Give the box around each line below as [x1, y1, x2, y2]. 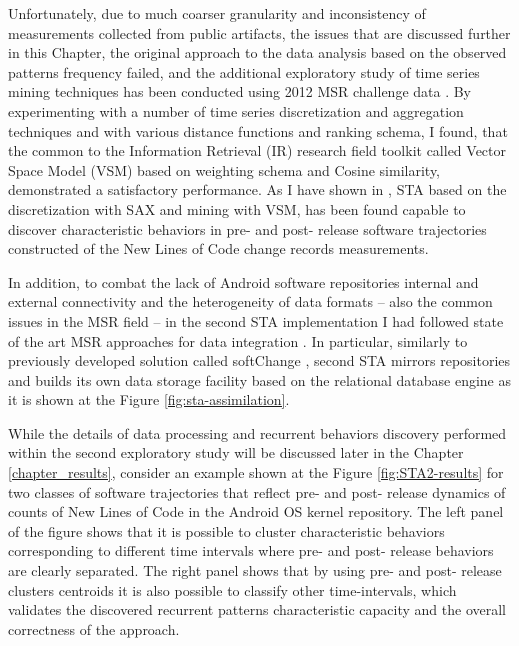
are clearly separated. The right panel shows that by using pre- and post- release [8, 560, 502, 581]
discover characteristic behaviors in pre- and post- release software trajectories [8, 218, 487, 239]
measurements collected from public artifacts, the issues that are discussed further [8, 22, 511, 43]
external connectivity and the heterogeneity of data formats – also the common [8, 291, 493, 312]
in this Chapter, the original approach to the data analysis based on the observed [8, 42, 507, 63]
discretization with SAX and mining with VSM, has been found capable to [8, 198, 466, 219]
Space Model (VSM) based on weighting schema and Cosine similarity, [8, 159, 441, 180]
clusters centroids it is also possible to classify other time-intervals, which [8, 579, 457, 600]
